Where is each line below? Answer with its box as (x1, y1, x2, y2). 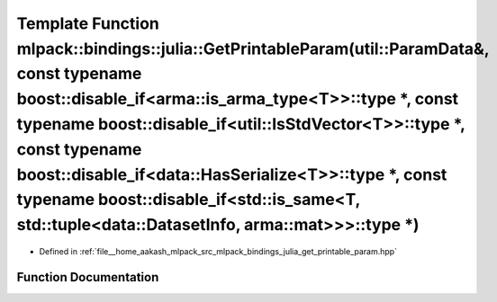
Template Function (16, 13, 159, 33)
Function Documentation (16, 270, 159, 285)
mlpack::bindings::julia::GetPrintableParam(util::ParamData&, (16, 39, 490, 58)
